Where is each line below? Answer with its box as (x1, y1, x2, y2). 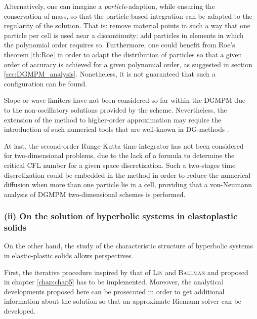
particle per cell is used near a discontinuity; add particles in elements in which (4, 30, 244, 40)
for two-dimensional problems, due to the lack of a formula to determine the (4, 150, 235, 160)
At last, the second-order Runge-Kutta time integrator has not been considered (4, 140, 244, 151)
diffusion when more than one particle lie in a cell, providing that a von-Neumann (4, 179, 252, 190)
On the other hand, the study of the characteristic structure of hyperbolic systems (4, 240, 253, 251)
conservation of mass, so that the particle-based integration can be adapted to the (4, 10, 253, 21)
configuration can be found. (4, 78, 87, 88)
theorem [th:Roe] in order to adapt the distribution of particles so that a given (4, 49, 242, 59)
